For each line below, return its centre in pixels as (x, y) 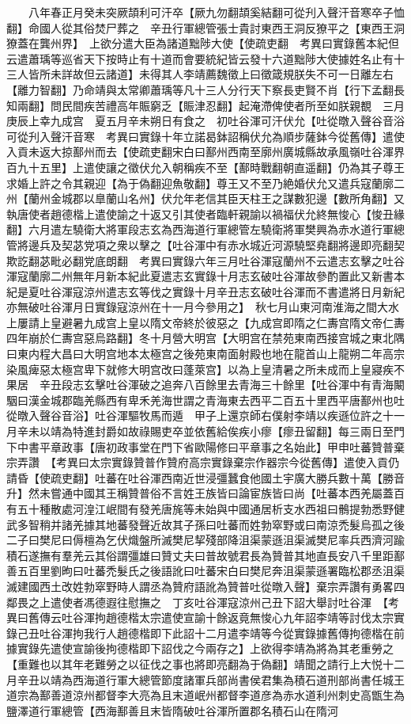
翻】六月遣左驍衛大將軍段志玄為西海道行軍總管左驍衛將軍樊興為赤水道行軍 (200, 229)
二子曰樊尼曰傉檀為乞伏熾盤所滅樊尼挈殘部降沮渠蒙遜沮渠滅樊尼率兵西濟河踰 (205, 540)
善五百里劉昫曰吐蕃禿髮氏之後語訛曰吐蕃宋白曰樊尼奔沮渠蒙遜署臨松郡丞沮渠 (205, 571)
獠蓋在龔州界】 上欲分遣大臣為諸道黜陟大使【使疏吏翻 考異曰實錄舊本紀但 (203, 43)
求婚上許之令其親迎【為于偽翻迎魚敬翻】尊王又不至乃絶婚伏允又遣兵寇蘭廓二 (205, 183)
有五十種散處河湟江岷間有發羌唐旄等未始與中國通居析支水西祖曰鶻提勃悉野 (200, 509)
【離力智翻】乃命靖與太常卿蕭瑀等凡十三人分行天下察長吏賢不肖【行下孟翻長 (205, 89)
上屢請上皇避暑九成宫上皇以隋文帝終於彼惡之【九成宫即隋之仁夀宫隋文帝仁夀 (205, 322)
